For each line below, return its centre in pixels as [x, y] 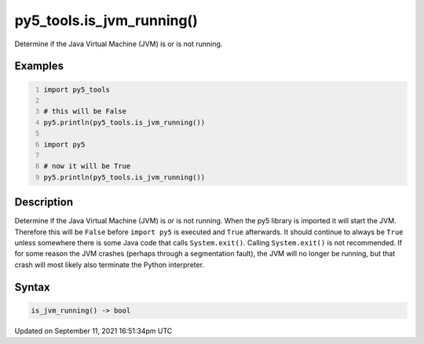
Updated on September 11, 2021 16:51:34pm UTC [93, 331]
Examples [39, 66]
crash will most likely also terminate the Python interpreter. [109, 264]
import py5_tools [77, 89]
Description [44, 203]
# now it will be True [87, 166]
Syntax [32, 287]
